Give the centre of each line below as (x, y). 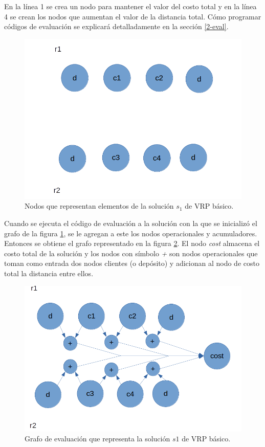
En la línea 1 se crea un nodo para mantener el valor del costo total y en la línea (130, 6)
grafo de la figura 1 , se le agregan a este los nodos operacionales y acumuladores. (131, 233)
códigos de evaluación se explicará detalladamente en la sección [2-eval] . (116, 26)
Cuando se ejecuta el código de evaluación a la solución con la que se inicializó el (131, 223)
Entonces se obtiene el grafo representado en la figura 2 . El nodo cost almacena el (132, 243)
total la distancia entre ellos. (49, 273)
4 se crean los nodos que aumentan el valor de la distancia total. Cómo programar (133, 16)
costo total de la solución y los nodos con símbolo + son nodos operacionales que (131, 253)
